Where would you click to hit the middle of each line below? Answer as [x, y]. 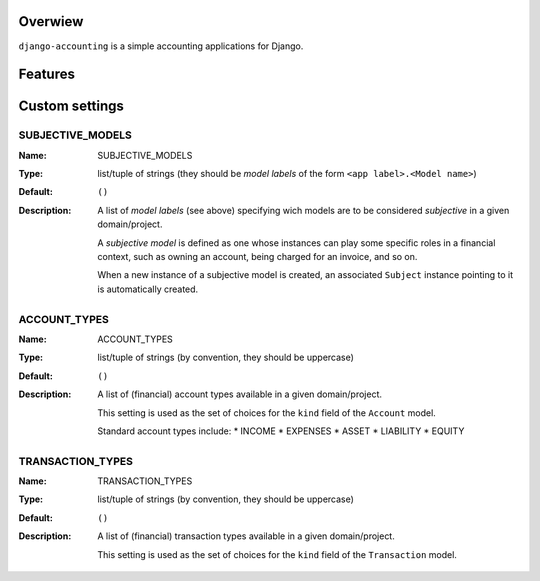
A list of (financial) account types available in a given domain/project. [239, 394]
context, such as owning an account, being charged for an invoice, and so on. [257, 257]
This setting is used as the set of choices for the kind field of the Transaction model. [277, 554]
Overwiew [51, 21]
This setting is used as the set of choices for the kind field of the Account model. [267, 412]
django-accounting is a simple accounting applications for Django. [161, 46]
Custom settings [71, 106]
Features [46, 74]
